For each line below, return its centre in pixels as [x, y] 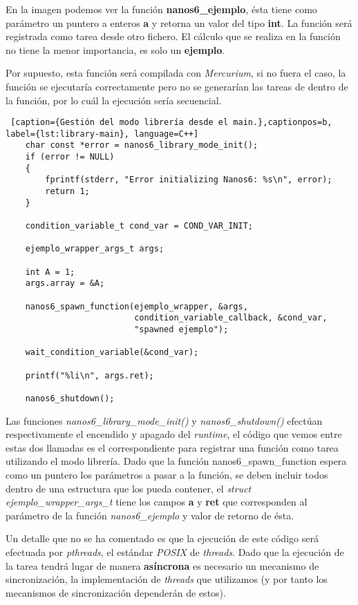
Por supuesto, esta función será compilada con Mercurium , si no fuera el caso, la [176, 73]
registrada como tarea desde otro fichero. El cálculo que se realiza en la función [173, 36]
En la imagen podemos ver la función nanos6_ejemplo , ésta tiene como [161, 9]
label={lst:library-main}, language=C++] [102, 134]
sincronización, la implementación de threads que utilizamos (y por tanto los [167, 579]
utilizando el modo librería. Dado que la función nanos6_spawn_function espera [176, 461]
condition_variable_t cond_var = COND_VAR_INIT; [139, 226]
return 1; [67, 192]
